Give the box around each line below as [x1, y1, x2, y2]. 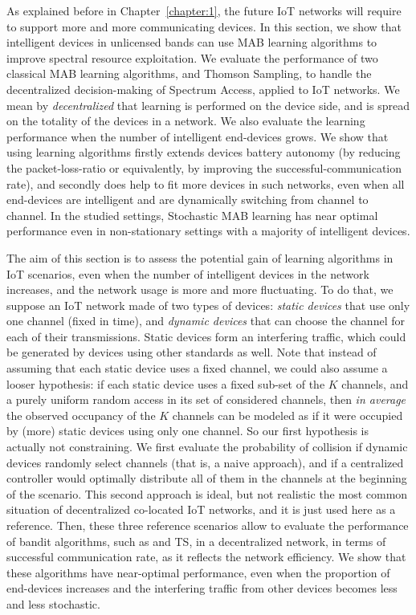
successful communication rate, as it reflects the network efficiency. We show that [6, 548, 406, 565]
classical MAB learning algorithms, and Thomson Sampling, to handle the [6, 65, 372, 82]
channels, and [341, 375, 409, 392]
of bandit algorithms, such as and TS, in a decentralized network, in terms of [6, 532, 386, 549]
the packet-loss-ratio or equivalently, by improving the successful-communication [6, 159, 402, 176]
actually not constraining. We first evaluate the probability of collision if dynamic [6, 438, 408, 455]
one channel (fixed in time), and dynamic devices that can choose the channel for [6, 312, 405, 329]
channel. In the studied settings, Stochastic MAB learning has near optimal [6, 206, 378, 223]
